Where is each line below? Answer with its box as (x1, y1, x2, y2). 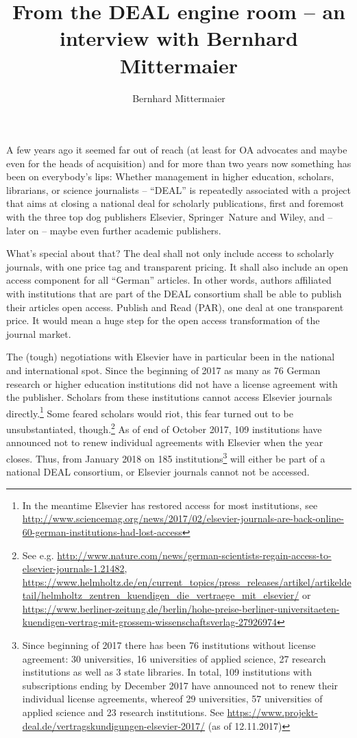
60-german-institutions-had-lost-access (22, 524, 182, 539)
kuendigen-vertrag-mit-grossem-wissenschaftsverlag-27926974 (22, 615, 277, 629)
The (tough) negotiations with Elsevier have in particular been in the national (6, 349, 335, 364)
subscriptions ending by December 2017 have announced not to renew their (22, 678, 338, 692)
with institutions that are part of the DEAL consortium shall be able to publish (6, 286, 342, 301)
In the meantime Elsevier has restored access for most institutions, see (22, 497, 318, 512)
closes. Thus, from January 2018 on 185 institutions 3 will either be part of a (6, 449, 325, 465)
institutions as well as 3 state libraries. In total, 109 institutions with (22, 665, 312, 679)
